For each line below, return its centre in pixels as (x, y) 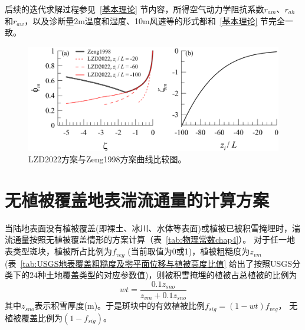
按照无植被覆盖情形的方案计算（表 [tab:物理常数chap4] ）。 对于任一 (158, 239)
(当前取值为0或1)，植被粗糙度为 (189, 251)
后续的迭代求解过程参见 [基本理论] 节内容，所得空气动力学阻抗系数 (135, 9)
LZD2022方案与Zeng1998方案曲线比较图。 (107, 159)
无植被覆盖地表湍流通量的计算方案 (137, 199)
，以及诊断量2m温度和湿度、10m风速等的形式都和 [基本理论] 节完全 (155, 20)
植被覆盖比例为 (34, 317)
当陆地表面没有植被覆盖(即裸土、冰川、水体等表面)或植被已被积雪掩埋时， (148, 228)
